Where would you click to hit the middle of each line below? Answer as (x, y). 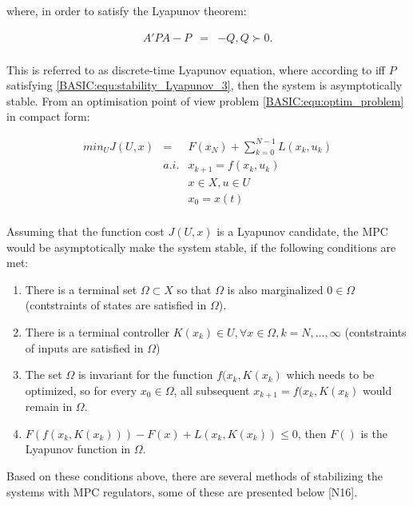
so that (194, 289)
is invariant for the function (145, 375)
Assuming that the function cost (85, 231)
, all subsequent (212, 390)
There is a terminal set (81, 289)
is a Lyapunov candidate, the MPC (302, 231)
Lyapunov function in (78, 449)
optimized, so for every (81, 390)
